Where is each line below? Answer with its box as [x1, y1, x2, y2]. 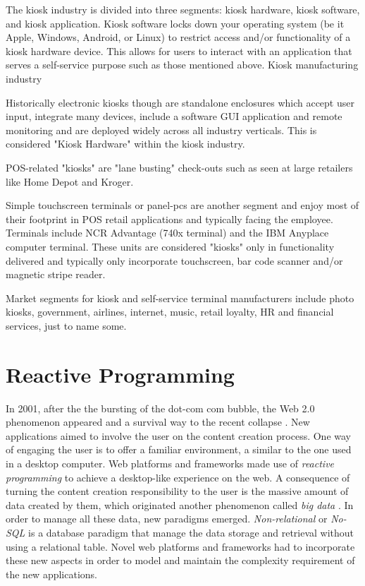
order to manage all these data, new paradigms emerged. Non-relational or [6, 511, 328, 526]
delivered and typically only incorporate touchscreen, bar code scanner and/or [6, 253, 343, 268]
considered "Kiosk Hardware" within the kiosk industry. [6, 136, 245, 151]
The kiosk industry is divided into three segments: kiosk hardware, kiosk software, [6, 2, 360, 16]
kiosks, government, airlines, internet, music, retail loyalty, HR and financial [6, 304, 334, 319]
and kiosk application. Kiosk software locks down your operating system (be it [6, 16, 345, 30]
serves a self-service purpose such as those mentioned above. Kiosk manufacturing [6, 57, 359, 72]
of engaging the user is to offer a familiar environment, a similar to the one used [6, 442, 352, 457]
